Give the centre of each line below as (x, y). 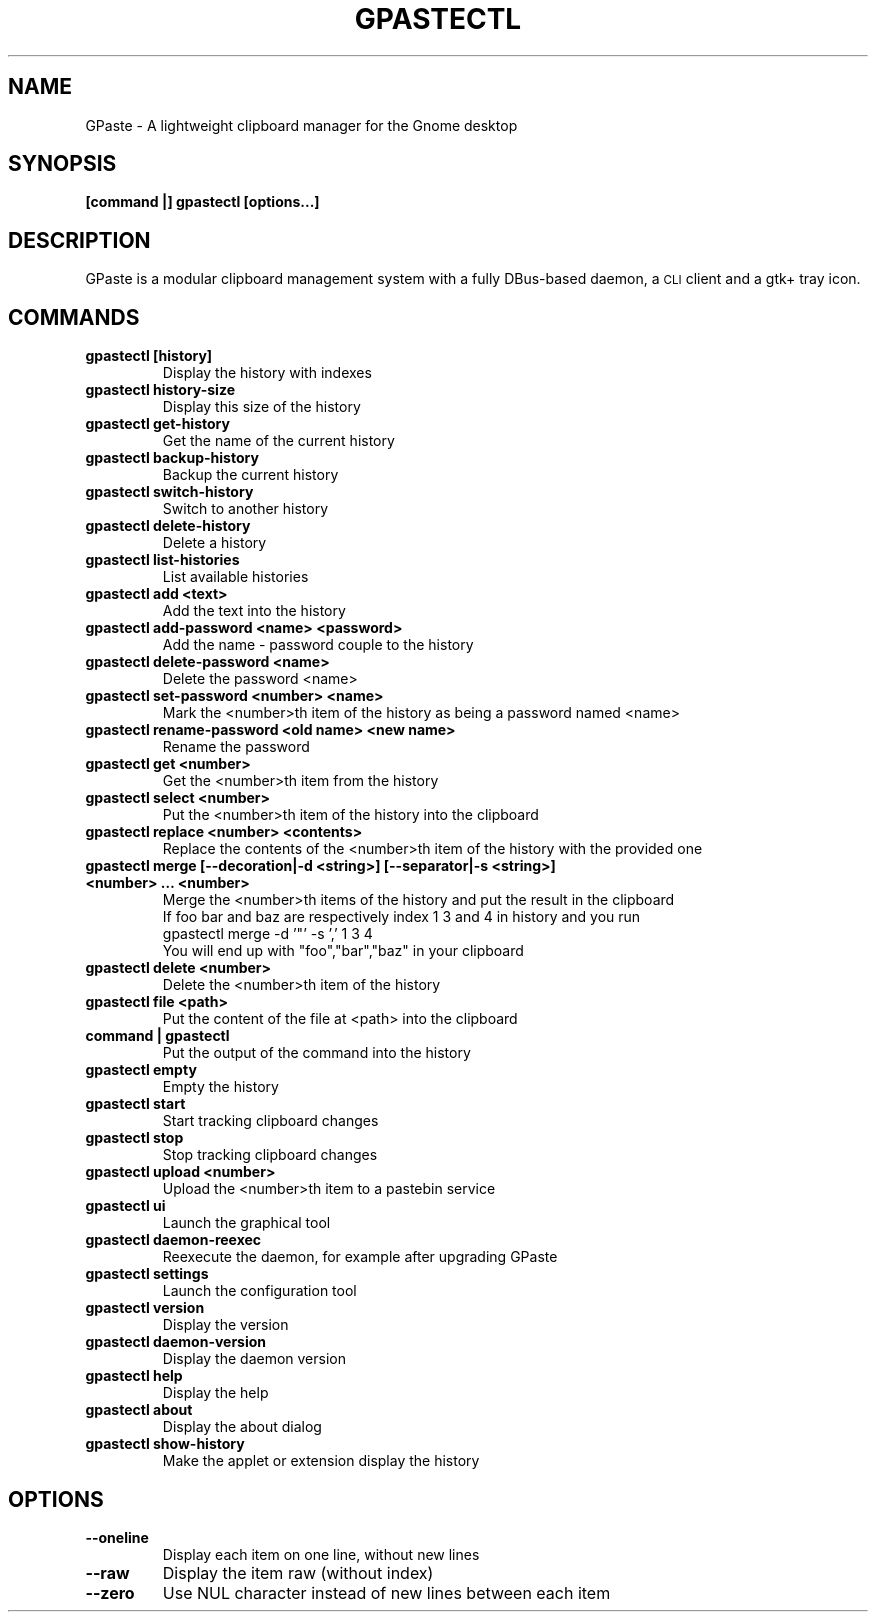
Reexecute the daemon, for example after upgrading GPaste (360, 1257)
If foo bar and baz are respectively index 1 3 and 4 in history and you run (401, 917)
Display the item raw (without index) (298, 1572)
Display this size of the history (261, 407)
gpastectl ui (125, 1206)
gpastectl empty (141, 1070)
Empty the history (220, 1087)
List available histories (235, 577)
